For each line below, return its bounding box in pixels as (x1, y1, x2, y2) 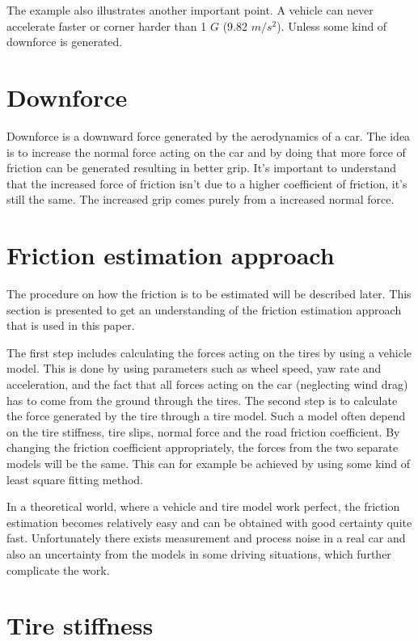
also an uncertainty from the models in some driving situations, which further (6, 545, 391, 562)
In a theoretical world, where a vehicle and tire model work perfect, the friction (6, 498, 400, 515)
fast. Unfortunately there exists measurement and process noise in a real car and (6, 529, 406, 546)
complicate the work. (6, 561, 110, 578)
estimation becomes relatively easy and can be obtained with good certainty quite (6, 513, 412, 530)
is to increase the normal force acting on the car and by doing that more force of (6, 143, 406, 160)
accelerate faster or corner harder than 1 (6, 17, 207, 34)
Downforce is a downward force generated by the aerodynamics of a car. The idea (6, 127, 411, 144)
